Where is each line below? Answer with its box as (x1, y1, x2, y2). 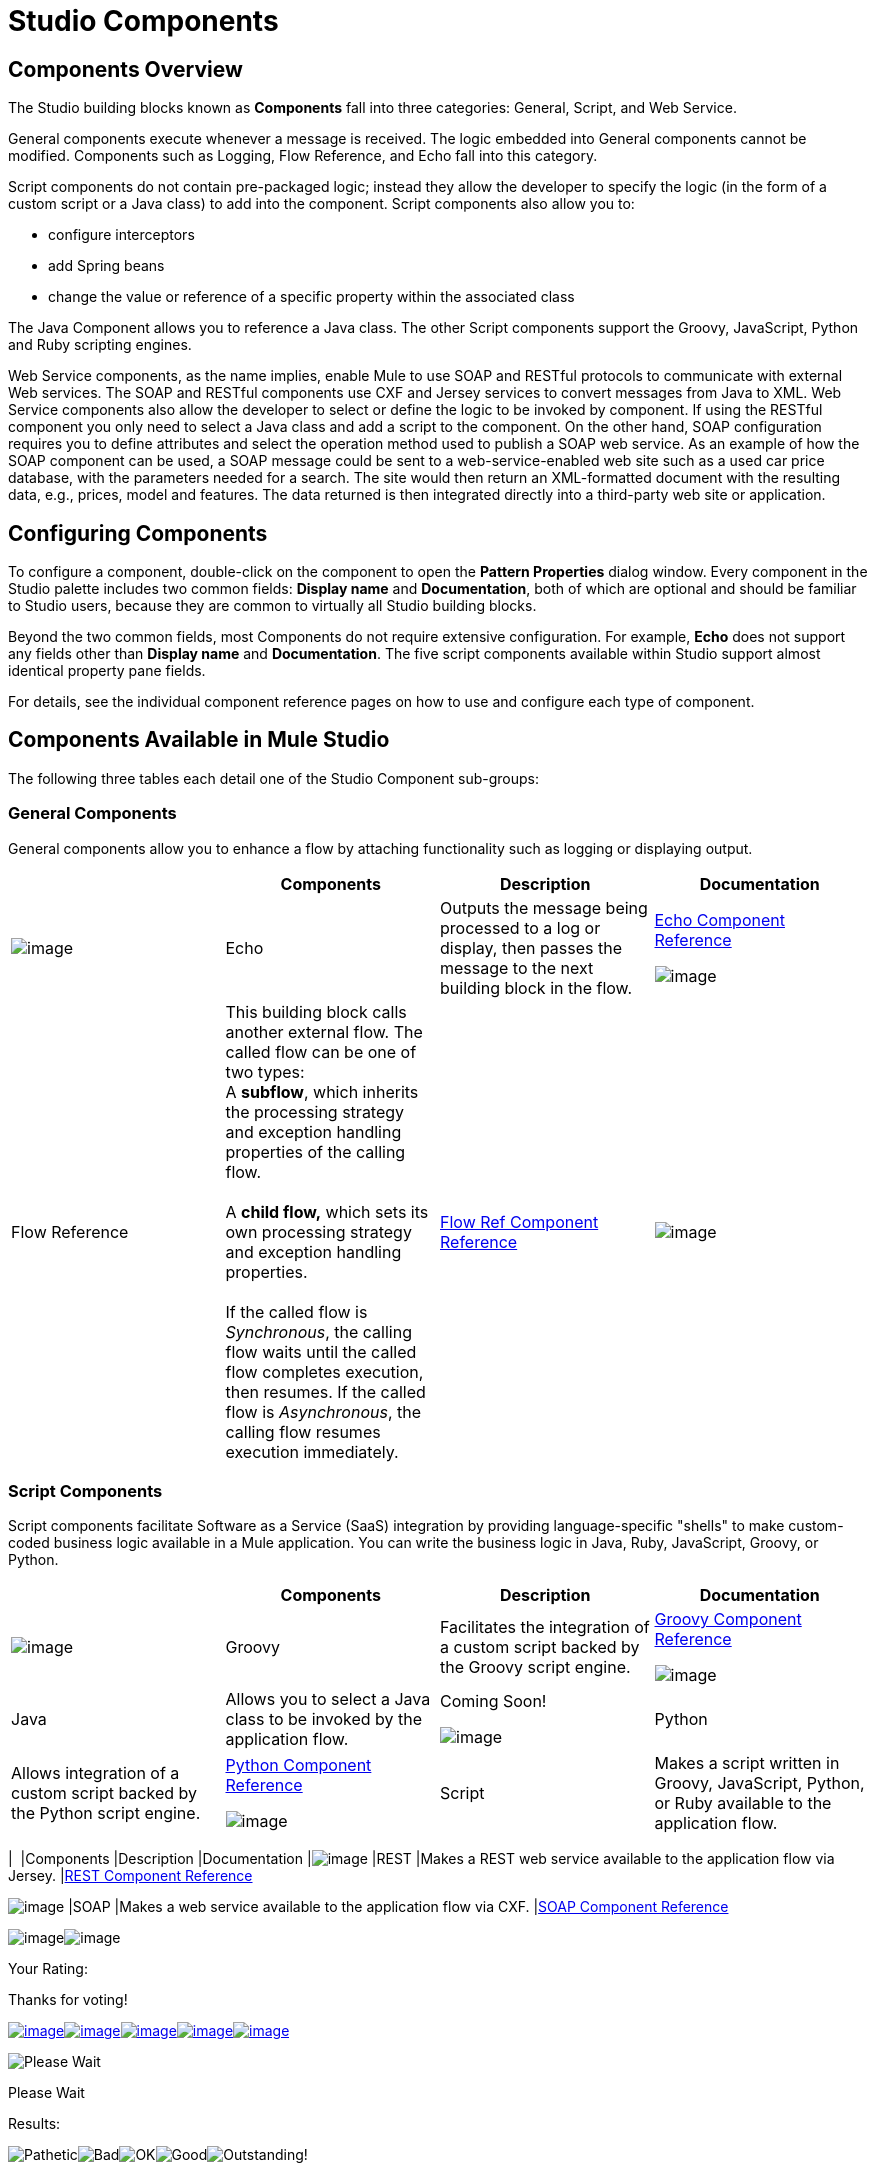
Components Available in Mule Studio (8, 727, 390, 753)
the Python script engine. (11, 1803, 201, 1824)
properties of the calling (225, 1141, 406, 1162)
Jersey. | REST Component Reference (8, 1867, 253, 1885)
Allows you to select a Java (225, 1689, 431, 1710)
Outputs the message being (440, 897, 648, 918)
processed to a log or (440, 917, 601, 938)
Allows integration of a (11, 1763, 180, 1784)
